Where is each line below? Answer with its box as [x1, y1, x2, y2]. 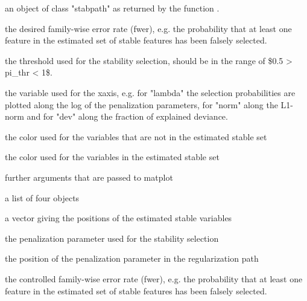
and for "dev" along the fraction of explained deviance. [27, 110, 228, 123]
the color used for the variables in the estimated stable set [5, 150, 220, 163]
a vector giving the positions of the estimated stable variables [5, 212, 232, 224]
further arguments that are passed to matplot [5, 170, 173, 183]
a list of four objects [5, 191, 80, 204]
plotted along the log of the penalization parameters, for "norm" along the [5, 98, 278, 111]
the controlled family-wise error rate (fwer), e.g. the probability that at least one [5, 272, 303, 285]
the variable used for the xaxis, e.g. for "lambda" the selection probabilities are [5, 86, 296, 99]
